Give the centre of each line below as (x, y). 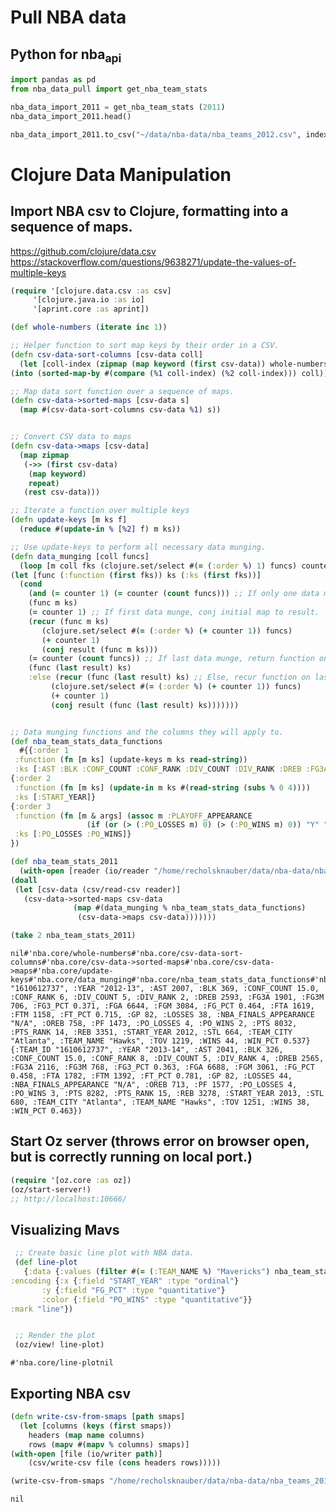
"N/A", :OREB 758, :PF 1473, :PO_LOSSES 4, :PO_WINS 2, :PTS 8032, (154, 1024)
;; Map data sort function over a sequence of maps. (122, 391)
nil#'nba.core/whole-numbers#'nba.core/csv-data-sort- (127, 954)
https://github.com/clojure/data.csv (83, 251)
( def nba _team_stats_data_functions (86, 741)
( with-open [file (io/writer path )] (86, 1454)
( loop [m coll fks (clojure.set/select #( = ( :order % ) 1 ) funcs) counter (176, 566)
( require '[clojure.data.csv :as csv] (91, 291)
